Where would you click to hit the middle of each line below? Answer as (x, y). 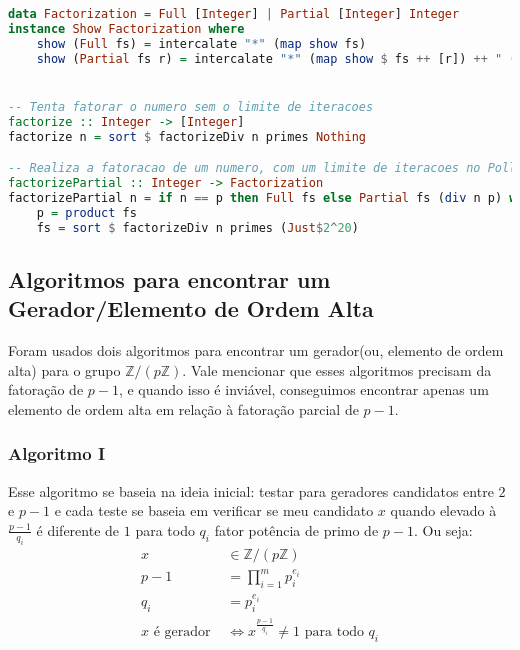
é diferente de (78, 529)
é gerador (182, 632)
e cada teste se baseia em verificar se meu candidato (214, 510)
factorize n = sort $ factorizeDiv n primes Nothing (187, 136)
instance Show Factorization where (126, 28)
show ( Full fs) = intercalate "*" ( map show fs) (201, 43)
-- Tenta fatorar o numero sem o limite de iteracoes (191, 106)
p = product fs (86, 212)
